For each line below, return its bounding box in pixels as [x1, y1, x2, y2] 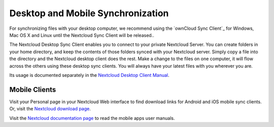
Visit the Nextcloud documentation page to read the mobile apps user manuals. [9, 115, 175, 121]
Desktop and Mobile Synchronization [9, 8, 169, 19]
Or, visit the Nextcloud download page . [9, 106, 91, 112]
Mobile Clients [9, 85, 56, 94]
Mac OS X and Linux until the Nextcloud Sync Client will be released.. [9, 32, 154, 38]
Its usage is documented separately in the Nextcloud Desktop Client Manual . [9, 72, 169, 78]
